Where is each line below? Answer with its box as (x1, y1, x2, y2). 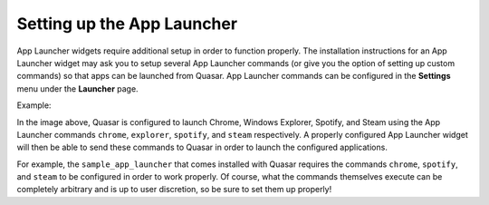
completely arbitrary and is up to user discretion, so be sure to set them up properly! (16, 184, 332, 195)
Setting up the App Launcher (16, 14, 238, 34)
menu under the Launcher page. (16, 83, 139, 94)
